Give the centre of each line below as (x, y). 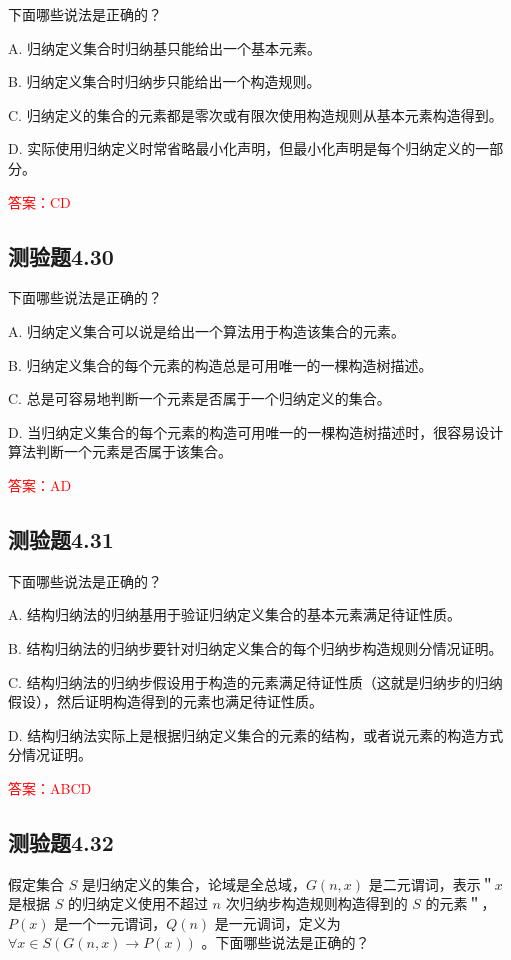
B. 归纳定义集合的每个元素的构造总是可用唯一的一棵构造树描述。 (220, 364)
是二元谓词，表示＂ (431, 883)
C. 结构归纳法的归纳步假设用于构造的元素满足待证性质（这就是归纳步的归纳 (255, 681)
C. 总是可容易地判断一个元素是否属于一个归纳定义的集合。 (199, 398)
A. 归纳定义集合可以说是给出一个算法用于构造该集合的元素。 (207, 330)
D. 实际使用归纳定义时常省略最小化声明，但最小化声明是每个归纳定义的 (242, 148)
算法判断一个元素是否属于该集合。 (120, 451)
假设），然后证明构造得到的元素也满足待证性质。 (165, 701)
